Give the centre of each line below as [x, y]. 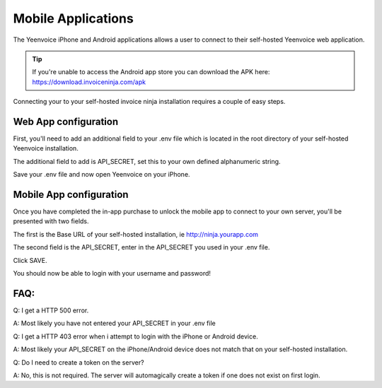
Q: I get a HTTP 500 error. [51, 310]
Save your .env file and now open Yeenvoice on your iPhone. [102, 175]
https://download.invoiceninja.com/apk [89, 82]
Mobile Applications [73, 18]
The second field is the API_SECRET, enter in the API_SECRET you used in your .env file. [141, 247]
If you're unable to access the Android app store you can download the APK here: [151, 72]
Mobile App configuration [71, 195]
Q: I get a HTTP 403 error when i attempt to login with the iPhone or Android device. [135, 336]
